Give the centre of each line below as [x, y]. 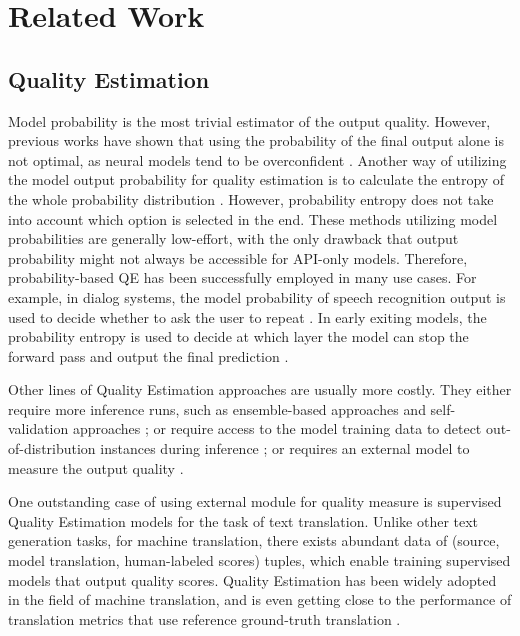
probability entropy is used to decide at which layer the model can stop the [238, 336]
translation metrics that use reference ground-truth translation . [204, 618]
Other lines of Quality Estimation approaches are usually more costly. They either [260, 389]
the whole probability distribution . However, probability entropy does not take [251, 198]
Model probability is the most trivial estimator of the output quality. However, [249, 120]
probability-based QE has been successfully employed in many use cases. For [242, 277]
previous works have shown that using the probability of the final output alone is [256, 140]
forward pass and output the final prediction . [148, 355]
